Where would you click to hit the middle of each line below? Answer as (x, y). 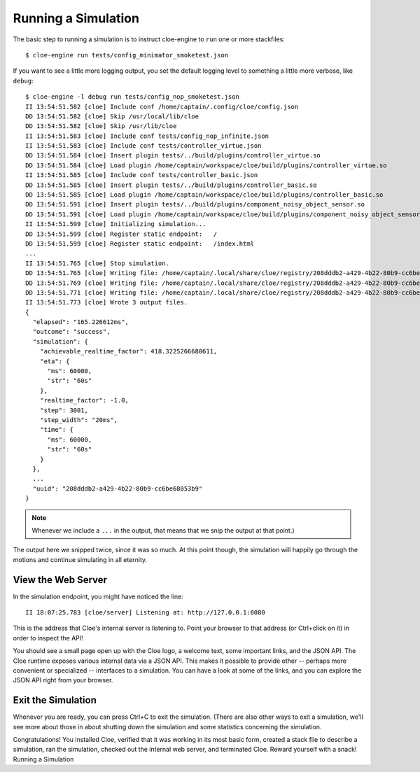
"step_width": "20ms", (79, 420)
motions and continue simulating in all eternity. (80, 559)
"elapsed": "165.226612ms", (81, 322)
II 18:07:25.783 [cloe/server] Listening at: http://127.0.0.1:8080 (145, 612)
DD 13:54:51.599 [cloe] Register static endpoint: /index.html (140, 244)
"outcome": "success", (71, 332)
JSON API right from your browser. (63, 680)
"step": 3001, (64, 410)
